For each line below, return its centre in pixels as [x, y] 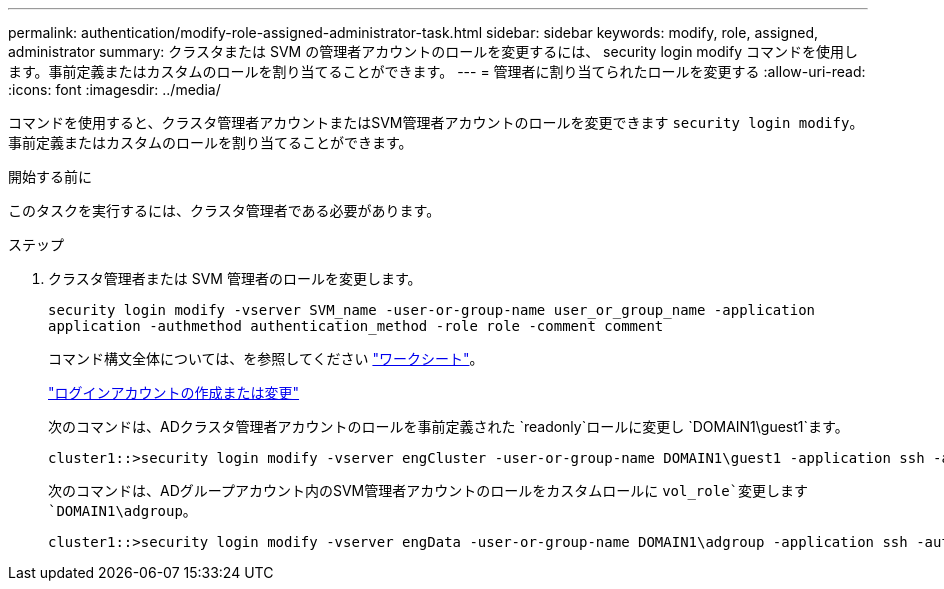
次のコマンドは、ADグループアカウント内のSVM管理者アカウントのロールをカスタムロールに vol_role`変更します [428, 490]
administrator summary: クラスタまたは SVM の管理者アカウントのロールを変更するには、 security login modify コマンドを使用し [433, 51]
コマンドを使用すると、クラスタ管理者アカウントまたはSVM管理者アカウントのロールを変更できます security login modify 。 [436, 122]
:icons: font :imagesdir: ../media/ [114, 89]
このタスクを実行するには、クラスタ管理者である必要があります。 [224, 210]
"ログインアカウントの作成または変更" [174, 392]
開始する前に [50, 176]
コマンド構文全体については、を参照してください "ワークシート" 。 [266, 358]
